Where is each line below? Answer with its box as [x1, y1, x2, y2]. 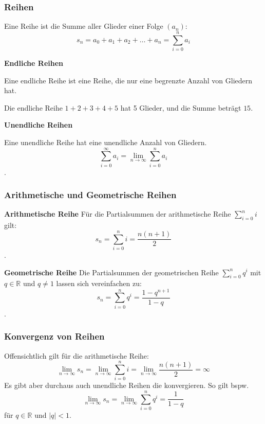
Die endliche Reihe [4, 102, 63, 113]
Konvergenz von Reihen [4, 330, 105, 343]
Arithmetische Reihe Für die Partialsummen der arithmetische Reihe [4, 208, 231, 219]
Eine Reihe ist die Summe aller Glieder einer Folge [4, 21, 163, 31]
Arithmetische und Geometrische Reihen [4, 188, 177, 201]
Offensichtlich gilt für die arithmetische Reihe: [4, 350, 149, 361]
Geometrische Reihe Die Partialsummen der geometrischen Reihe [4, 267, 219, 277]
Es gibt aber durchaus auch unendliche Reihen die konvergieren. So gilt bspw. [4, 380, 249, 391]
